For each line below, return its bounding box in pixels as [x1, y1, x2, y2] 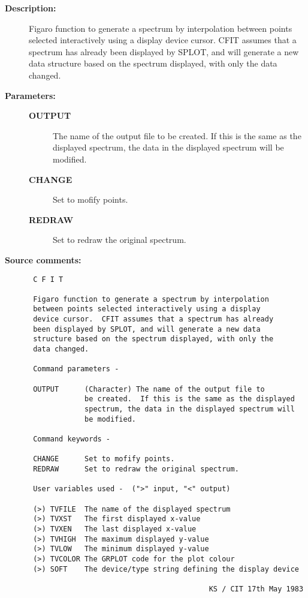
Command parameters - [33, 365, 119, 374]
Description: [5, 2, 56, 14]
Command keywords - [33, 435, 111, 443]
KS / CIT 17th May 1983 [209, 584, 304, 593]
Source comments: [5, 253, 81, 266]
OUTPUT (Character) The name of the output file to [33, 384, 265, 393]
